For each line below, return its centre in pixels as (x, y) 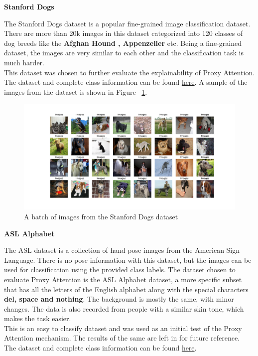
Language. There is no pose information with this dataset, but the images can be (128, 260)
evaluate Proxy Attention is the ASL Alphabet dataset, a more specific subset (123, 279)
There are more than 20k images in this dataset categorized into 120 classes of (124, 33)
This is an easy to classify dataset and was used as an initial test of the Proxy (123, 328)
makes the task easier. (38, 318)
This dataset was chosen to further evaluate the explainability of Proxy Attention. (129, 72)
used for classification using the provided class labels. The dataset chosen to (120, 269)
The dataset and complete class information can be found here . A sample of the (126, 82)
